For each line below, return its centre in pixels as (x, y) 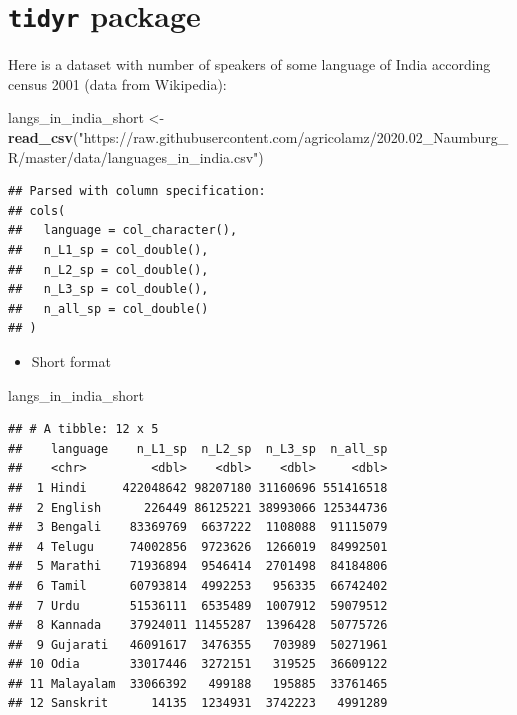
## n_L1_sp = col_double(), (108, 250)
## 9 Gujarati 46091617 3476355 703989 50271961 (198, 644)
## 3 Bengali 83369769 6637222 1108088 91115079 (198, 527)
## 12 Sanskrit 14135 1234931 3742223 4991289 (198, 703)
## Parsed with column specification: (137, 191)
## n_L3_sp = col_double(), (108, 289)
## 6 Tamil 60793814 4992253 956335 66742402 (198, 585)
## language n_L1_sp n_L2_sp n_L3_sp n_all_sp (198, 448)
